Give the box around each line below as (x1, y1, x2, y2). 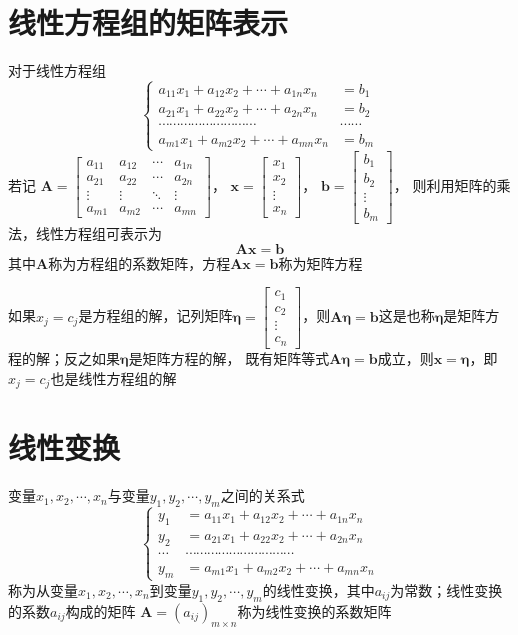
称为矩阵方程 (278, 252, 363, 273)
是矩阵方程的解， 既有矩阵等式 (128, 347, 330, 368)
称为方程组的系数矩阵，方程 (48, 252, 231, 273)
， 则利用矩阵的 (393, 174, 497, 195)
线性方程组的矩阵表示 (8, 2, 289, 43)
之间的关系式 (220, 485, 305, 506)
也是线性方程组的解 (50, 367, 177, 388)
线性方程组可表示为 (35, 223, 162, 244)
